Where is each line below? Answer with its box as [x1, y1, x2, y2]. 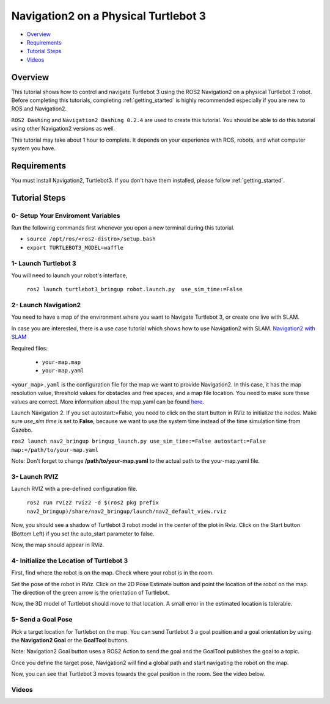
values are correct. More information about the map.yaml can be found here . [11, 397, 204, 405]
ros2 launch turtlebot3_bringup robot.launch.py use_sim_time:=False [26, 286, 243, 293]
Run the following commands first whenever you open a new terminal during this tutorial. [11, 224, 235, 231]
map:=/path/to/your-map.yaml [11, 446, 99, 453]
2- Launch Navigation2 [11, 301, 81, 310]
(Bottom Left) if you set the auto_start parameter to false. [11, 530, 155, 537]
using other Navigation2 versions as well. [11, 125, 116, 132]
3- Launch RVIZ [11, 472, 59, 481]
